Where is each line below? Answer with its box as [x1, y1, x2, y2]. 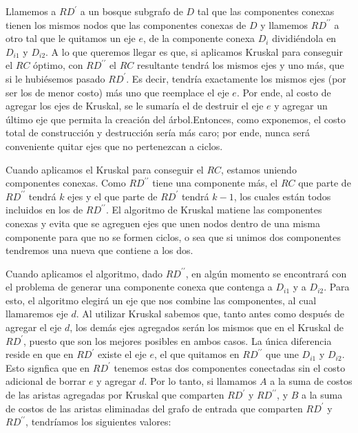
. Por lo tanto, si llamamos [144, 374, 257, 388]
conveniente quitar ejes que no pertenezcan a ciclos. [6, 138, 223, 153]
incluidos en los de [6, 202, 83, 217]
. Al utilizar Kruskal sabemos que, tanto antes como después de [76, 306, 345, 321]
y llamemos [260, 17, 308, 32]
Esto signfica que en [6, 360, 90, 374]
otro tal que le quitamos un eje [6, 31, 136, 45]
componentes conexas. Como [6, 176, 126, 190]
